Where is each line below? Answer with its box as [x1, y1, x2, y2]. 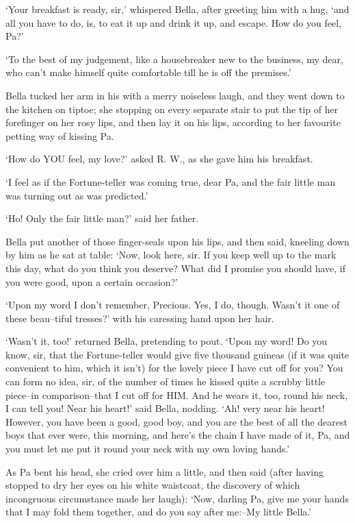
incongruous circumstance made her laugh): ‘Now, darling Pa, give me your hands [5, 491, 349, 505]
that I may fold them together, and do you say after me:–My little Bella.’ [5, 504, 312, 519]
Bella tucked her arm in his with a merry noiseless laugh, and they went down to [5, 88, 345, 102]
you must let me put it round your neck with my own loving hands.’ [5, 441, 290, 456]
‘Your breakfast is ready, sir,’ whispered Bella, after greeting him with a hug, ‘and [5, 2, 350, 16]
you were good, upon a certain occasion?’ [5, 274, 179, 289]
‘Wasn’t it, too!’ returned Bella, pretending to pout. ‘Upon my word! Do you [5, 334, 328, 348]
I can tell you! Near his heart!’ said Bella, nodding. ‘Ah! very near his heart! [5, 401, 325, 415]
